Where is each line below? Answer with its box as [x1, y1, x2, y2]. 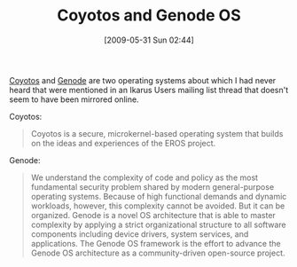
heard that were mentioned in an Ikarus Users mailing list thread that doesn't [9, 84, 289, 95]
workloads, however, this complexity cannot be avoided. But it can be [30, 200, 285, 211]
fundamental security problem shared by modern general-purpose [30, 181, 275, 192]
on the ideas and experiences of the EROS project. [30, 137, 216, 148]
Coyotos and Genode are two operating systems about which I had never [9, 75, 277, 85]
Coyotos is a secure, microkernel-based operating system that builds [30, 128, 284, 138]
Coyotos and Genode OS [57, 5, 241, 26]
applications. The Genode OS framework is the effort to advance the [30, 238, 281, 248]
